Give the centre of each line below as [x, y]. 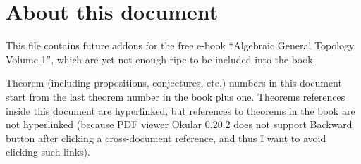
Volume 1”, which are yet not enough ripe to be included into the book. [161, 59]
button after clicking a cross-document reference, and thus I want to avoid [166, 138]
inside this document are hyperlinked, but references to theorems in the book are [180, 110]
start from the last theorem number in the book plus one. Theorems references [176, 96]
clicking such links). [48, 152]
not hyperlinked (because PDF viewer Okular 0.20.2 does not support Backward [179, 124]
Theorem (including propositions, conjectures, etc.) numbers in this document [174, 83]
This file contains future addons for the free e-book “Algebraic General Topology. [181, 45]
